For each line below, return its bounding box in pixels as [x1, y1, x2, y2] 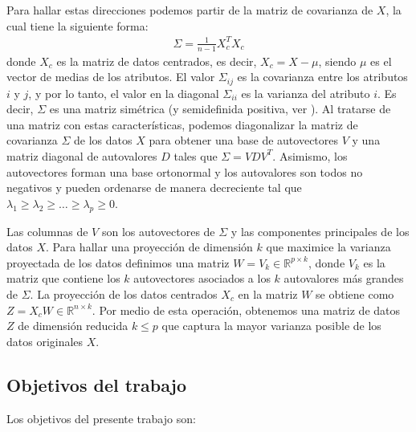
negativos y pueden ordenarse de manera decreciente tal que [6, 179, 302, 196]
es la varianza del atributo [241, 84, 370, 101]
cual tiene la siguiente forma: [6, 17, 149, 34]
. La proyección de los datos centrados [30, 285, 218, 302]
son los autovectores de [101, 222, 215, 239]
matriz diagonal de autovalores [6, 147, 157, 164]
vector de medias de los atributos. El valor [6, 68, 215, 85]
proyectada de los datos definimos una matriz [6, 254, 230, 271]
